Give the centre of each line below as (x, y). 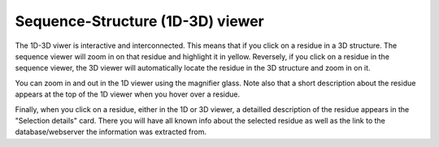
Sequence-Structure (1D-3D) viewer (139, 21)
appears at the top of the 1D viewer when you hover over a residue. (127, 94)
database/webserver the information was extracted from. (111, 132)
